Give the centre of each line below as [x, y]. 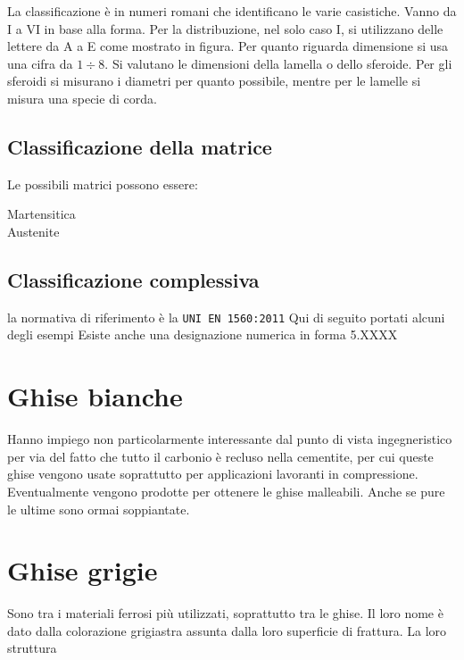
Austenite [33, 231]
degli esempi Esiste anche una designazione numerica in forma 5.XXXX [203, 334]
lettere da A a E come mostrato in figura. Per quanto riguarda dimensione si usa [228, 46]
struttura [32, 648]
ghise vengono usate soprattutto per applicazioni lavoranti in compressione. [213, 474]
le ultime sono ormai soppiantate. [99, 509]
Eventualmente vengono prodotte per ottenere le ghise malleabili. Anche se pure [226, 491]
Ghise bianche [95, 396]
